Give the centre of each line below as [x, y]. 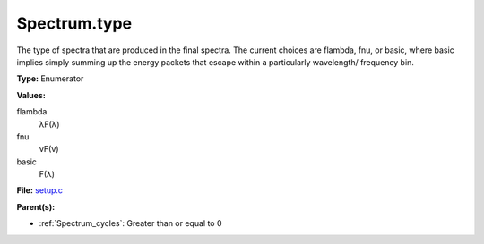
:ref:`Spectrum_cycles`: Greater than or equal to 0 [131, 223]
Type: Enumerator [50, 79]
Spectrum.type [74, 23]
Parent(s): [36, 206]
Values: [31, 95]
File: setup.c [39, 190]
